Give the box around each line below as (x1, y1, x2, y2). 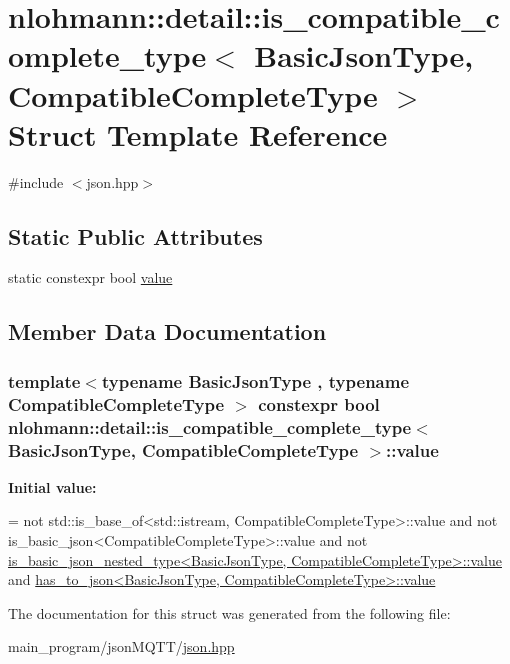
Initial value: (8, 476, 97, 497)
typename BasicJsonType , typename (101, 368, 410, 393)
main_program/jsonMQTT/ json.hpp (8, 636, 235, 657)
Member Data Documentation (8, 316, 327, 347)
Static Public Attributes (8, 220, 263, 251)
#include (8, 171, 64, 192)
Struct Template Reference (8, 113, 388, 154)
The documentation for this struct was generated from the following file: (8, 602, 451, 623)
